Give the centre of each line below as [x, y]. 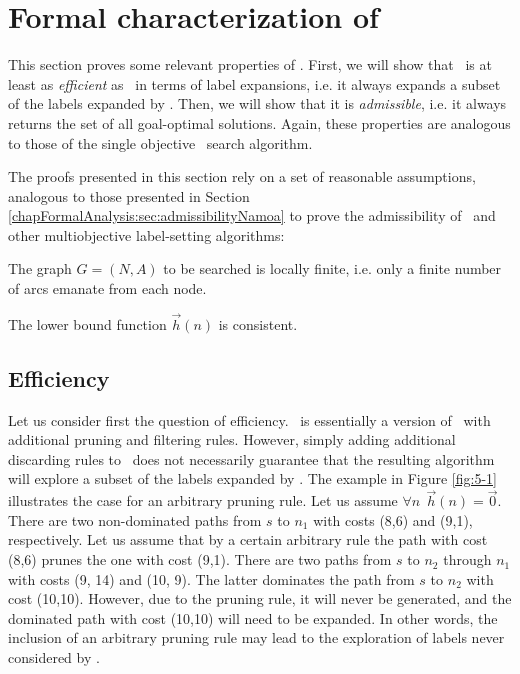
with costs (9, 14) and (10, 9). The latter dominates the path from [211, 578]
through [467, 559]
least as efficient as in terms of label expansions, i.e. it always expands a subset [254, 83]
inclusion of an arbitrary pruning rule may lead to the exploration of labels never [256, 637]
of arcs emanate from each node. [107, 288]
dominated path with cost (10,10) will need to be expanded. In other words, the [253, 617]
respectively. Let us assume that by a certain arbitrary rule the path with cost [248, 539]
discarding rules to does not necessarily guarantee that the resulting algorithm [251, 458]
